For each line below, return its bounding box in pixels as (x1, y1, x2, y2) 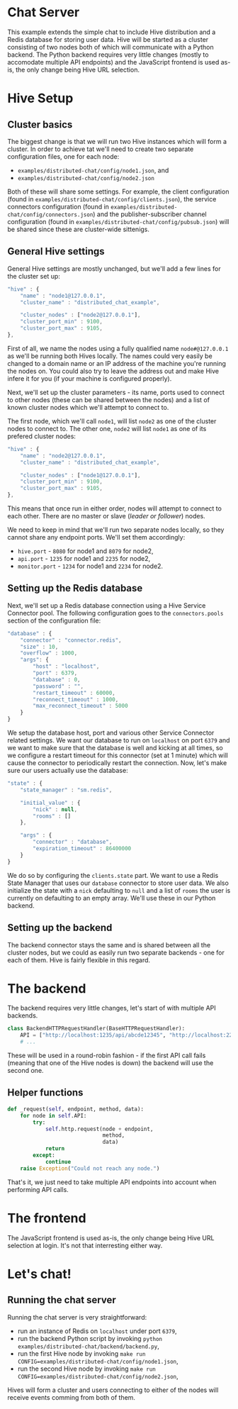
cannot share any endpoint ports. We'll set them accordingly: (7, 533, 186, 541)
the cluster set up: (7, 272, 60, 280)
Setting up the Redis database (7, 582, 143, 594)
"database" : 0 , (33, 676, 81, 683)
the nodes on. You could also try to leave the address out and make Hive (7, 367, 220, 375)
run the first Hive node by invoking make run (17, 1349, 146, 1358)
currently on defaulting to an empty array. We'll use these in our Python (7, 893, 216, 902)
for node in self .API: (20, 1112, 87, 1119)
